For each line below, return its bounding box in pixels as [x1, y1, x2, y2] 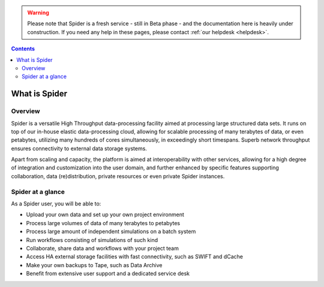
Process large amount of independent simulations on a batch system [26, 228, 196, 235]
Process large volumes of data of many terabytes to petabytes [26, 219, 180, 226]
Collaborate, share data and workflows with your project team [26, 244, 179, 252]
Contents [11, 45, 35, 52]
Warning [27, 9, 49, 16]
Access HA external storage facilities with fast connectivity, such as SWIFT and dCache [26, 253, 243, 261]
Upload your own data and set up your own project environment [26, 211, 184, 219]
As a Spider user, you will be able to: [11, 200, 101, 207]
